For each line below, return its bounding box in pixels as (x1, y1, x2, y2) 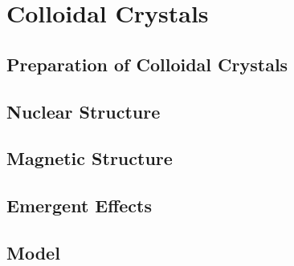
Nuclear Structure (6, 99, 161, 123)
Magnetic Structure (6, 146, 173, 171)
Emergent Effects (6, 193, 153, 218)
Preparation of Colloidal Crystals (6, 51, 288, 76)
